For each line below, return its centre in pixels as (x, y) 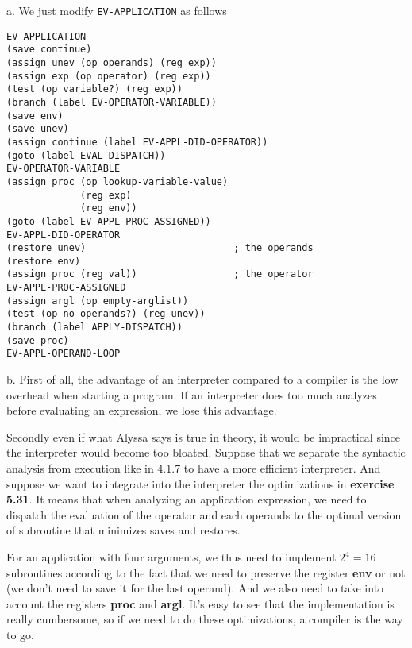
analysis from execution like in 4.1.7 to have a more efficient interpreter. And (194, 468)
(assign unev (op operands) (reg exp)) (112, 62)
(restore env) (44, 261)
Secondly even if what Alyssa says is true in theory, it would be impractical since (204, 436)
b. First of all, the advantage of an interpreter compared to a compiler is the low (202, 379)
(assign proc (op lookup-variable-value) (117, 181)
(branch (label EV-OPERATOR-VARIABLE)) (112, 102)
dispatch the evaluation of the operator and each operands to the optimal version (204, 514)
